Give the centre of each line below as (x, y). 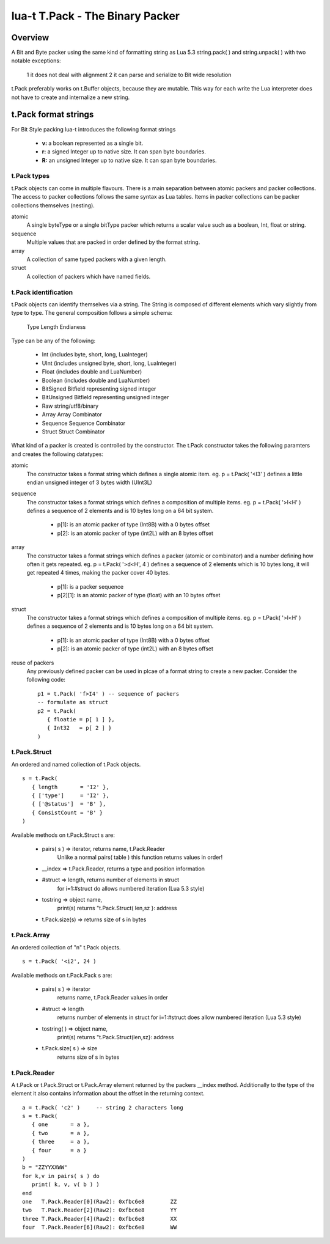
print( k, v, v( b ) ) (66, 1185)
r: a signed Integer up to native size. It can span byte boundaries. (124, 152)
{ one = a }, (61, 1124)
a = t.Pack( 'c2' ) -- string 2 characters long (103, 1107)
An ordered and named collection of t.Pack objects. (76, 764)
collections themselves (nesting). (53, 205)
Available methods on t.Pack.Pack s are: (62, 975)
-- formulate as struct (73, 702)
